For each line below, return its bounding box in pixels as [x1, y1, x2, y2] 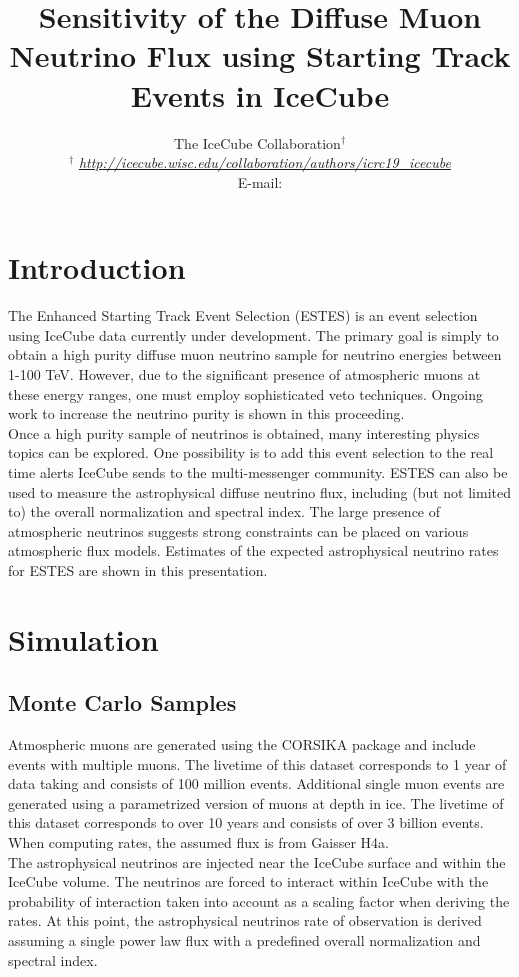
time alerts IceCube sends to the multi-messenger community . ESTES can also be [8, 461, 508, 482]
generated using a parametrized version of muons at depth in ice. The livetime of [8, 792, 504, 813]
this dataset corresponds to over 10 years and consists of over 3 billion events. [8, 812, 484, 833]
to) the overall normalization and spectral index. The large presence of [8, 501, 441, 522]
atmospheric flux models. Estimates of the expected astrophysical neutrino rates [8, 540, 499, 561]
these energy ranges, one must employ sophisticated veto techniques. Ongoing [8, 383, 483, 404]
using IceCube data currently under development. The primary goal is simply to [8, 324, 499, 345]
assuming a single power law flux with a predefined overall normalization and [8, 930, 481, 951]
